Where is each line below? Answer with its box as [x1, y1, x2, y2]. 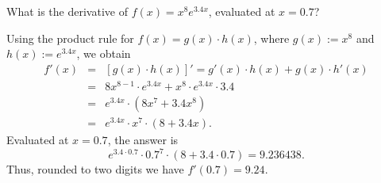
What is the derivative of [6, 3, 128, 19]
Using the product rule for [6, 29, 134, 46]
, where [253, 29, 290, 46]
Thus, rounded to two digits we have [6, 161, 184, 177]
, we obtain [76, 45, 131, 62]
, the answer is [107, 132, 179, 148]
